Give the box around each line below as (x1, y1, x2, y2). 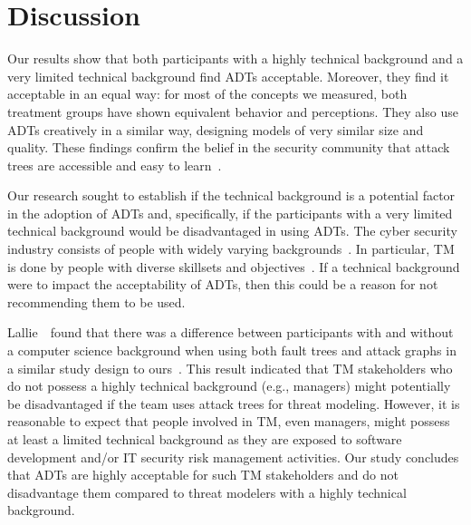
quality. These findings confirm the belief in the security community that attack (7, 138, 450, 157)
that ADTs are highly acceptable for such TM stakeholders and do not (7, 465, 399, 484)
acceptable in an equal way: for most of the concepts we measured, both (7, 84, 408, 103)
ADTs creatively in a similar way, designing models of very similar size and (7, 120, 424, 139)
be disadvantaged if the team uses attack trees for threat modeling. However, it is (7, 394, 460, 413)
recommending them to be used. (7, 292, 186, 311)
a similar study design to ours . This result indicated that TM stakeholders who (7, 358, 453, 377)
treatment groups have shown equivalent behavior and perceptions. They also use (7, 102, 458, 121)
